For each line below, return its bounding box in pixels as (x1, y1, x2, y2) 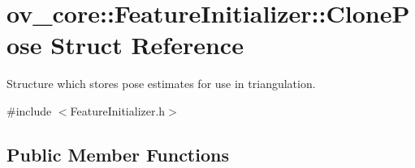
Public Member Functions (6, 141, 229, 166)
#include (6, 102, 52, 119)
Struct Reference (50, 28, 244, 61)
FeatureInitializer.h (70, 102, 166, 119)
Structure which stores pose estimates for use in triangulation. (6, 75, 316, 92)
